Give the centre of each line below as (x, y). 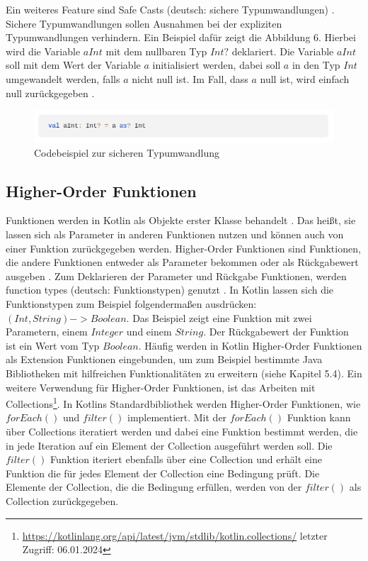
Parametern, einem (47, 332)
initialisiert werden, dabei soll (217, 65)
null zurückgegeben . (50, 93)
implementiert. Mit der (177, 417)
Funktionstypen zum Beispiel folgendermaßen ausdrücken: (131, 303)
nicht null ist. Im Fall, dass (190, 78)
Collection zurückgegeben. (62, 500)
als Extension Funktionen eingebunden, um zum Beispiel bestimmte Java (164, 359)
